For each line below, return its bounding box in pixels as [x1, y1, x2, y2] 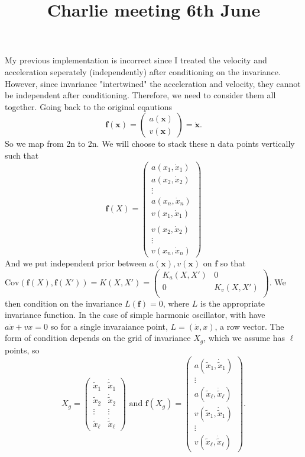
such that [5, 149, 39, 161]
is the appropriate [200, 297, 265, 309]
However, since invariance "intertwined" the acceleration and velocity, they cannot [5, 77, 301, 89]
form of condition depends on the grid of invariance [5, 332, 191, 344]
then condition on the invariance [5, 297, 122, 309]
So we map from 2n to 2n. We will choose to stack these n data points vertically [5, 137, 295, 150]
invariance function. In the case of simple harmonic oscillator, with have [5, 308, 265, 321]
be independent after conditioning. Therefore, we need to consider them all [5, 89, 276, 101]
